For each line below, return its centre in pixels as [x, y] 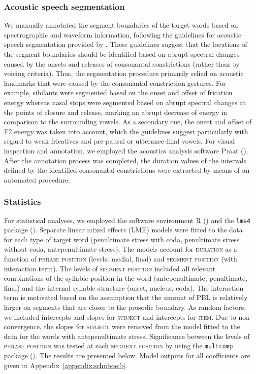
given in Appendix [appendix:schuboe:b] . [66, 365]
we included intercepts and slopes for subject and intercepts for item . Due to [120, 317]
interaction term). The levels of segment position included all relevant [110, 268]
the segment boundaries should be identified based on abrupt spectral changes [122, 54]
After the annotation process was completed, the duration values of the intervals [125, 160]
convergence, [23, 326]
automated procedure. [37, 179]
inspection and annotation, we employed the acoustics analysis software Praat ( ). [126, 150]
